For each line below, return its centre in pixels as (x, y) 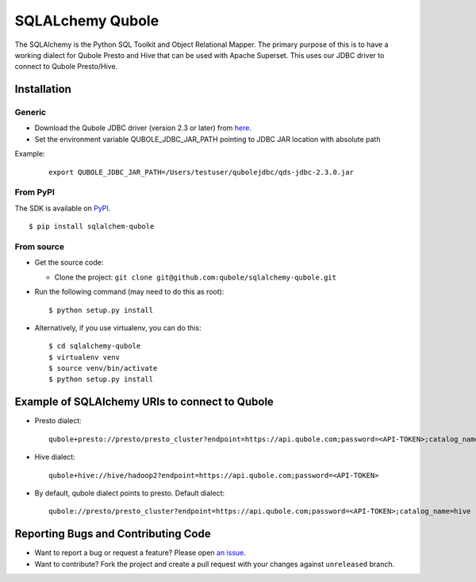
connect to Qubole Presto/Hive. (66, 67)
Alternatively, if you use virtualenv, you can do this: (118, 328)
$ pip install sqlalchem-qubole (92, 227)
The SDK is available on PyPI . (63, 208)
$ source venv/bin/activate (103, 368)
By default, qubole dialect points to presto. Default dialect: (130, 493)
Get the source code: (69, 263)
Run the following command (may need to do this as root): (129, 292)
